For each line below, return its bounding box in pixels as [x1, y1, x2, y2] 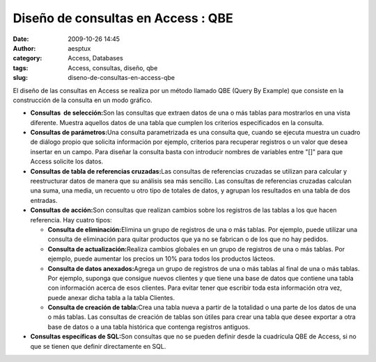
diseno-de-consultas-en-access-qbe [68, 74, 175, 82]
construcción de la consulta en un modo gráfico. [13, 96, 152, 104]
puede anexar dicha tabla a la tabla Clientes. [47, 293, 175, 302]
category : [13, 54, 42, 63]
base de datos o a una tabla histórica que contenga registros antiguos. [47, 322, 251, 331]
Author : [13, 44, 36, 52]
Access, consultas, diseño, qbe [68, 63, 158, 72]
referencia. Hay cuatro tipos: [30, 215, 113, 224]
